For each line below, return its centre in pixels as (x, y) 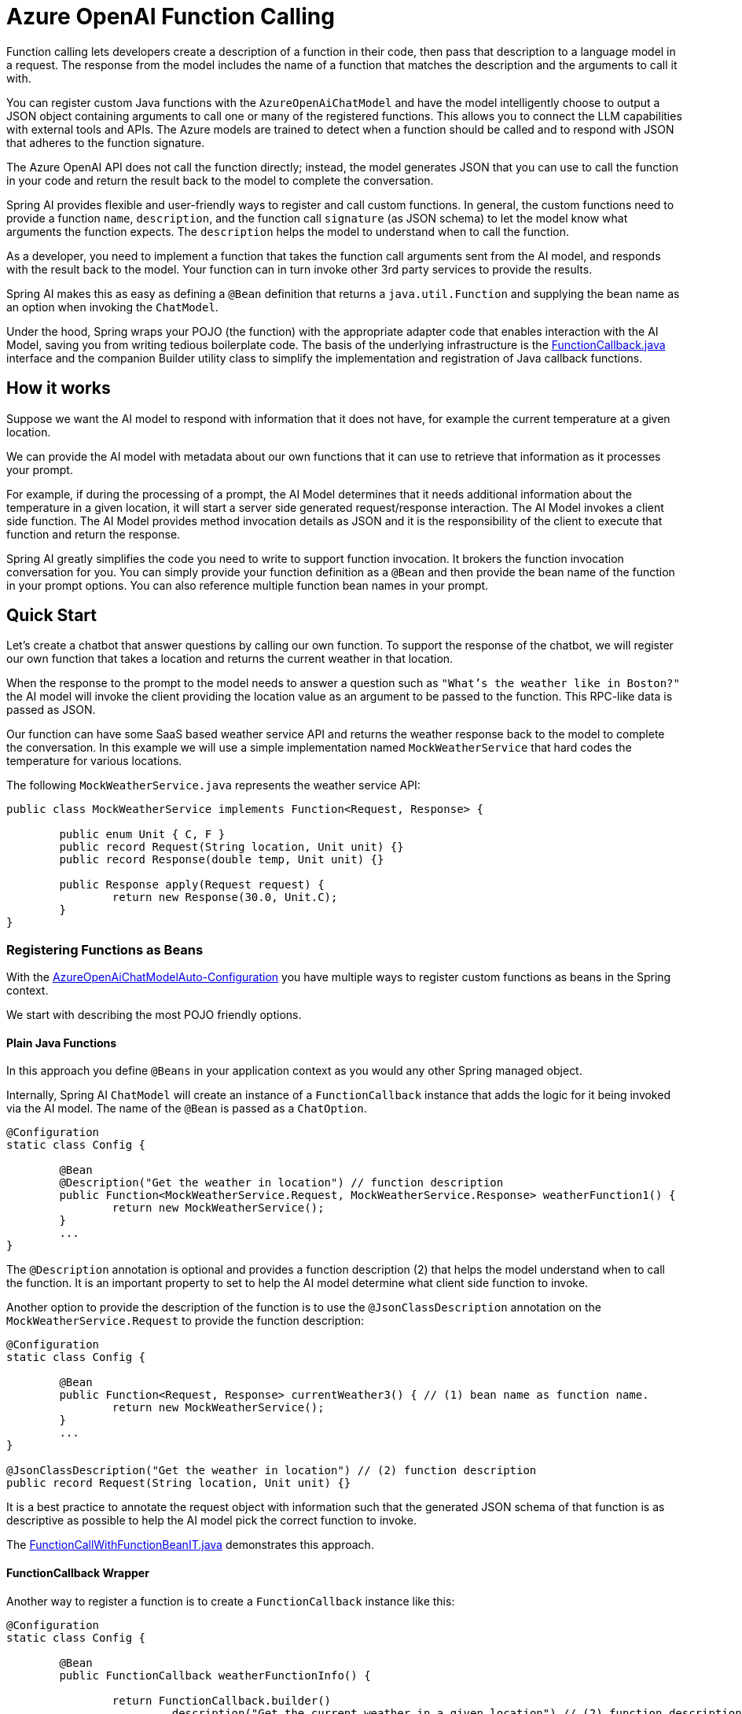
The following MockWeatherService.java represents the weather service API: (213, 785)
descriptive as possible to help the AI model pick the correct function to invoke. (211, 1521)
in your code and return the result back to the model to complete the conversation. (220, 180)
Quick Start (51, 616)
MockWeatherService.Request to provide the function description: (185, 1321)
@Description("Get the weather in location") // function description (281, 1183)
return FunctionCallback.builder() (222, 1700)
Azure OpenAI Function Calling (171, 17)
